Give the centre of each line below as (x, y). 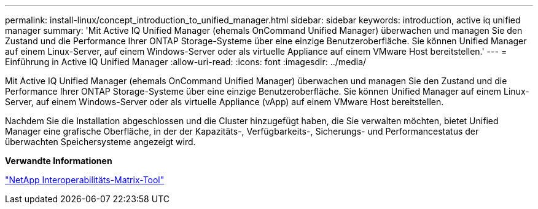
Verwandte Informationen (59, 161)
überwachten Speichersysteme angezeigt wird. (100, 142)
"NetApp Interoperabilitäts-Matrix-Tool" (85, 180)
